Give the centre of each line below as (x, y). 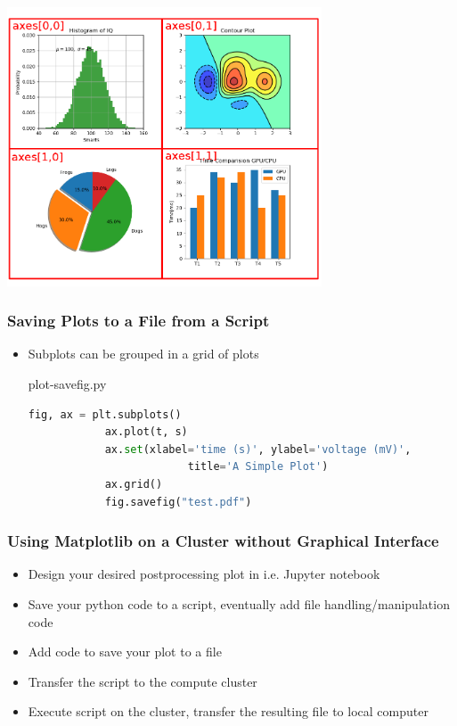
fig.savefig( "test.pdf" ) (178, 502)
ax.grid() (134, 484)
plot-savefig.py (67, 383)
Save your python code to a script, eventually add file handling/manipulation (239, 603)
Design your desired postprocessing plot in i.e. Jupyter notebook (204, 574)
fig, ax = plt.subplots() (105, 414)
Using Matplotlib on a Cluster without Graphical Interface (223, 541)
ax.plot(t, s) (146, 432)
